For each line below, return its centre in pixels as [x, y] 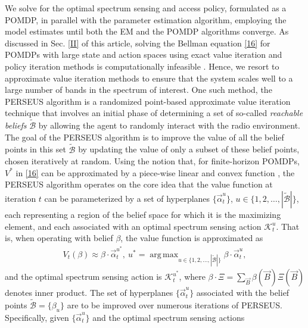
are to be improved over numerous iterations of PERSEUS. [175, 305]
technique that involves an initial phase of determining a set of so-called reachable [154, 113]
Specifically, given [37, 317]
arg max [164, 255]
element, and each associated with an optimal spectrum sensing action [133, 226]
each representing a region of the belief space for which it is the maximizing [143, 214]
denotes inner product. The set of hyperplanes [89, 293]
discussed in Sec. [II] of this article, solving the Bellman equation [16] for [138, 43]
